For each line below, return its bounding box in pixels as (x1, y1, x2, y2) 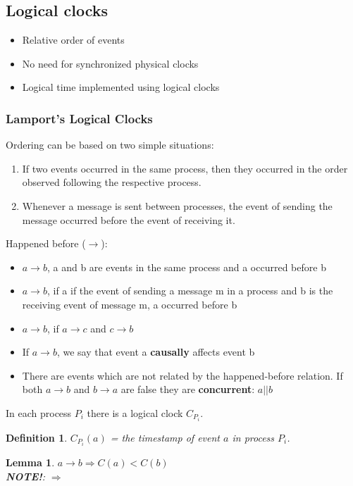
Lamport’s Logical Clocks (6, 109, 153, 127)
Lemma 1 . (6, 455, 55, 470)
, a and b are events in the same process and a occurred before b (47, 259, 326, 274)
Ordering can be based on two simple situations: (6, 137, 214, 152)
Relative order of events (22, 32, 125, 47)
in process (232, 430, 275, 445)
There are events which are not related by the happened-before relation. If (22, 368, 343, 382)
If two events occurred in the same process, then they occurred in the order (22, 161, 348, 175)
